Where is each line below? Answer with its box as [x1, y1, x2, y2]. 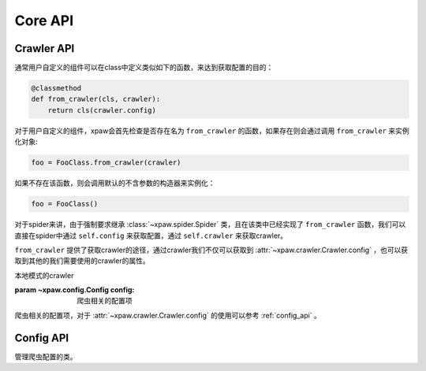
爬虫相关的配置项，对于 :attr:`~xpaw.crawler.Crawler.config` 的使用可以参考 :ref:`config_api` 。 [14, 310, 321, 320]
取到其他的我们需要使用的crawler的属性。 [14, 256, 150, 265]
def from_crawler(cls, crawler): [31, 95, 161, 104]
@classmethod [31, 83, 82, 93]
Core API [14, 12, 74, 29]
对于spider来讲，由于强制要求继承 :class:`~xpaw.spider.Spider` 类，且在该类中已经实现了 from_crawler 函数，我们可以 [14, 220, 406, 229]
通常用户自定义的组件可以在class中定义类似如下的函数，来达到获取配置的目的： [14, 63, 274, 72]
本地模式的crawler [14, 270, 74, 280]
